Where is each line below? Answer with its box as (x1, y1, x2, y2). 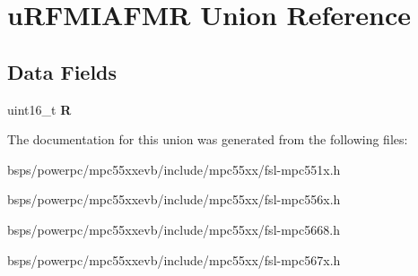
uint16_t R (7, 99, 72, 118)
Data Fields (7, 57, 118, 85)
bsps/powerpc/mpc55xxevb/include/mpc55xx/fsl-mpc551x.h (7, 160, 341, 178)
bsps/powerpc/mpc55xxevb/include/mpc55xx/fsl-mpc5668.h (7, 220, 340, 238)
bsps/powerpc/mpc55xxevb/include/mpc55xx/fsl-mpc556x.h (7, 190, 341, 209)
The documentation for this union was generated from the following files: (7, 130, 408, 149)
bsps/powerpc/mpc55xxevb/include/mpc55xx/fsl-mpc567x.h (7, 250, 341, 269)
